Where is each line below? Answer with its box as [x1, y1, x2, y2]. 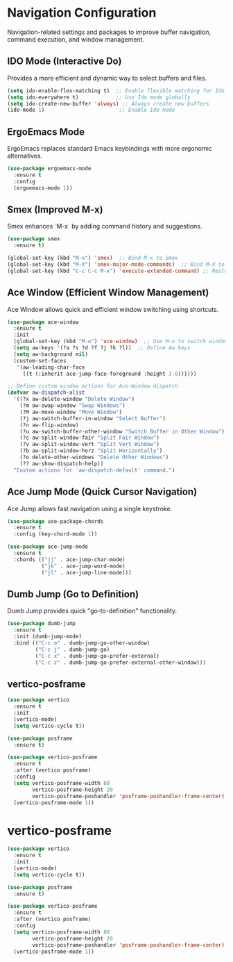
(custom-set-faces [13, 357, 67, 364]
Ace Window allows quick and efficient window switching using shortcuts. [7, 305, 219, 313]
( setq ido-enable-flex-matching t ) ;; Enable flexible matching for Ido [7, 87, 225, 94]
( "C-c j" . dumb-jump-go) [35, 646, 110, 653]
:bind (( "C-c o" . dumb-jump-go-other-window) [13, 639, 150, 647]
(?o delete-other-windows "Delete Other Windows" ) [19, 454, 169, 461]
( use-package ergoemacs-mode [7, 165, 92, 172]
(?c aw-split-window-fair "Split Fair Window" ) [19, 434, 159, 442]
